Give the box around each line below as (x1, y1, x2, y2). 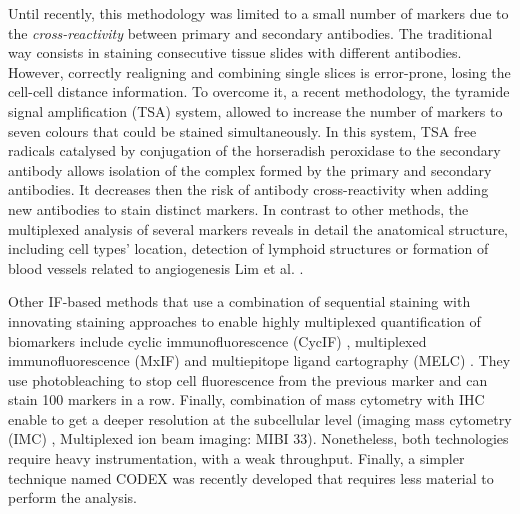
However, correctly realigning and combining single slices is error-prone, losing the (8, 61, 511, 82)
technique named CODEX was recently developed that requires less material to (8, 467, 494, 488)
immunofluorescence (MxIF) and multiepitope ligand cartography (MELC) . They (8, 350, 511, 371)
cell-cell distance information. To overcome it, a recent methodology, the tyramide (8, 81, 510, 102)
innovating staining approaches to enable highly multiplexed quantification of (8, 310, 481, 331)
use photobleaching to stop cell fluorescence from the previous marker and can (8, 369, 488, 390)
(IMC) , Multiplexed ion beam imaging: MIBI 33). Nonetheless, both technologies (8, 428, 509, 449)
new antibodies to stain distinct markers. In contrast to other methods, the (8, 198, 469, 219)
